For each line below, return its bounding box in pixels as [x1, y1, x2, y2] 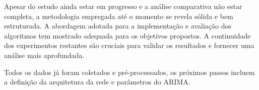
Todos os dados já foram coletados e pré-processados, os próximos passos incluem [4, 66, 255, 77]
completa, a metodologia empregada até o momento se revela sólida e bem [4, 10, 233, 21]
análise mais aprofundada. [4, 49, 85, 60]
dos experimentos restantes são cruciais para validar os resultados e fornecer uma [4, 40, 254, 50]
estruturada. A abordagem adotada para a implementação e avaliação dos [4, 20, 232, 31]
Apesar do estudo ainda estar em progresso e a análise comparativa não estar [4, 1, 242, 11]
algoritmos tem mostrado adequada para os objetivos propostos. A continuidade [4, 30, 251, 40]
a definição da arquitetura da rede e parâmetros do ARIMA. [4, 76, 190, 87]
